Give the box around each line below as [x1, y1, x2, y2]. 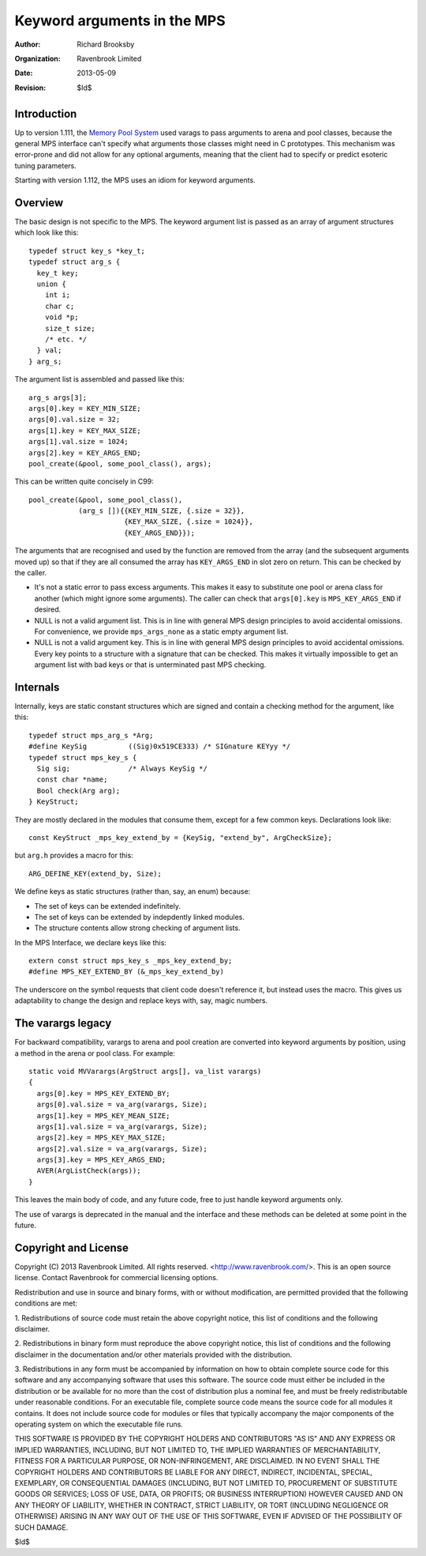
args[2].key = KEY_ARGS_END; [28, 448, 141, 458]
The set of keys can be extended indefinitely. [34, 901, 181, 910]
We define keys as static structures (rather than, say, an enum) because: [14, 887, 251, 896]
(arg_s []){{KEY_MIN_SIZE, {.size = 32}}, [78, 507, 245, 515]
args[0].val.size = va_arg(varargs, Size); [36, 1100, 208, 1110]
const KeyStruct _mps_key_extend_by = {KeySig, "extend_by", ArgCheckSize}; [28, 833, 333, 842]
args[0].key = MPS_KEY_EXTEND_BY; [36, 1089, 170, 1098]
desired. [34, 605, 62, 614]
